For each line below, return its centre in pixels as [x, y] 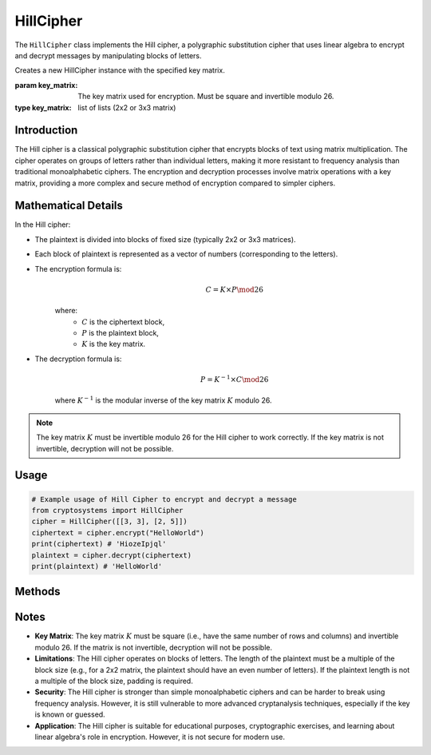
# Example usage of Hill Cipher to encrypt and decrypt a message [164, 499]
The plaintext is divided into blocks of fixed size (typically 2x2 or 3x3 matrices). [165, 239]
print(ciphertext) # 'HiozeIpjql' [99, 544]
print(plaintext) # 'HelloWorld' [97, 566]
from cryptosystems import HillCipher [107, 510]
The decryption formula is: [78, 359]
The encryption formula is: [78, 268]
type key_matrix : [43, 107]
